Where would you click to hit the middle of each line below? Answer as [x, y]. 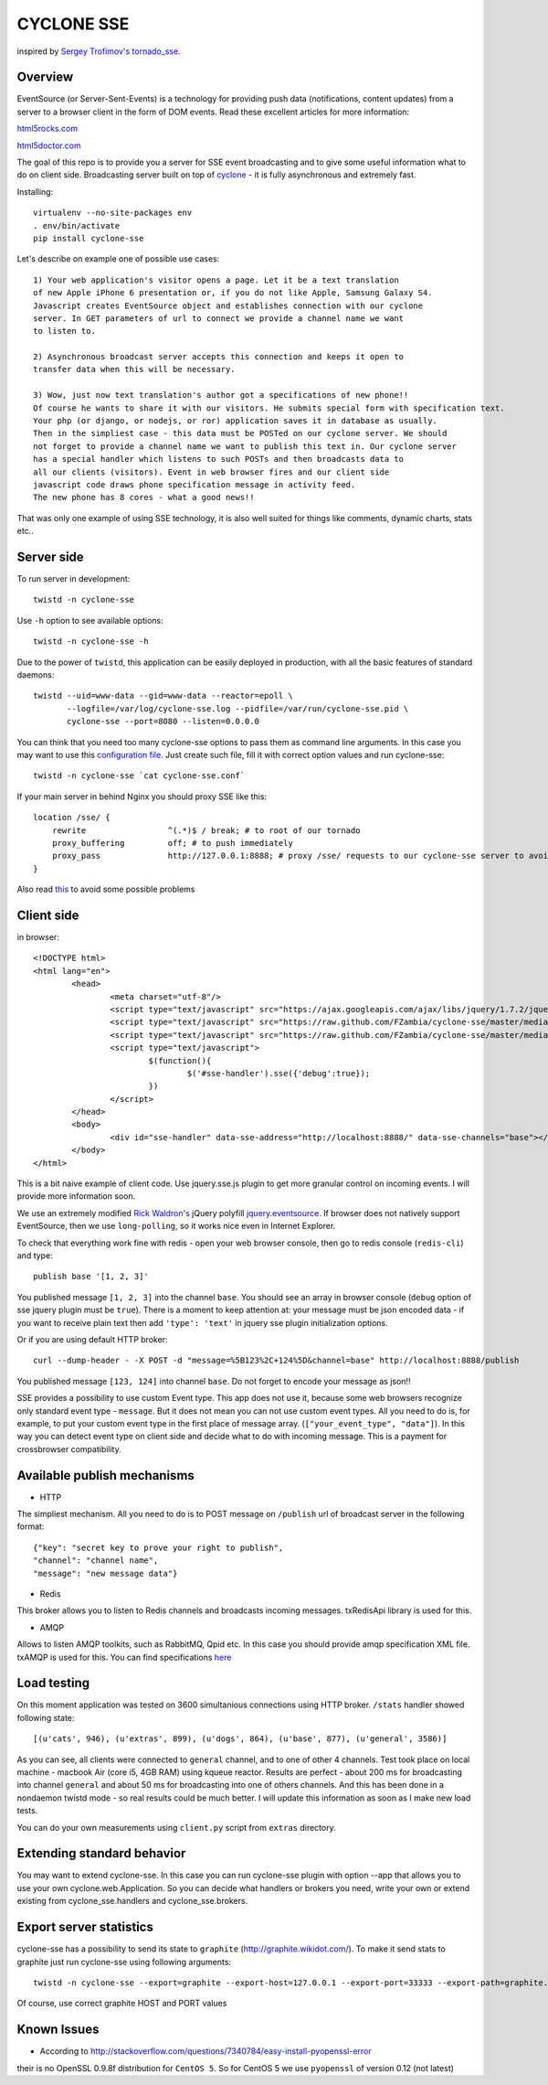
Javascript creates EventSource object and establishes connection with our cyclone [228, 305]
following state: [46, 1717]
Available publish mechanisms [106, 1476]
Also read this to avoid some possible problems [106, 889]
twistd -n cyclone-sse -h [91, 642]
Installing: [35, 191]
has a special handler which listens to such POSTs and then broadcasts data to [219, 459]
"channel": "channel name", [96, 1561]
